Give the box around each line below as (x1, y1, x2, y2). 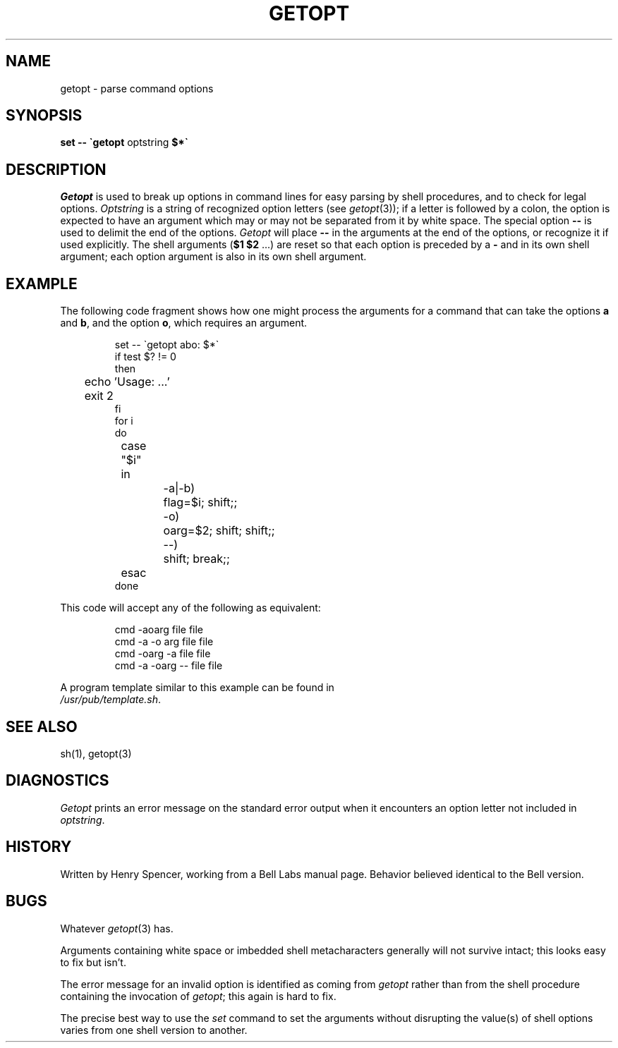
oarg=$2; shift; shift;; (163, 523, 275, 538)
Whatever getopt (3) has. (60, 922, 174, 934)
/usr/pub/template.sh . (60, 693, 162, 706)
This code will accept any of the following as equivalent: (60, 602, 321, 614)
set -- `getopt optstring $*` (60, 136, 188, 149)
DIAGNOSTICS (6, 772, 109, 790)
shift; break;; (163, 552, 230, 566)
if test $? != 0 (114, 351, 176, 363)
